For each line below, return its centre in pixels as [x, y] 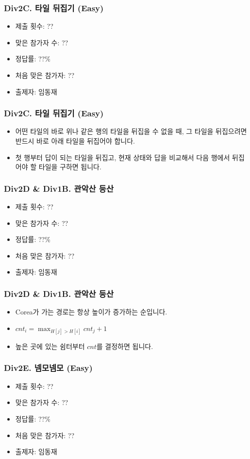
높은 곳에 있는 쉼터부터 [50, 346]
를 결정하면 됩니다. [125, 346]
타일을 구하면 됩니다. [70, 167]
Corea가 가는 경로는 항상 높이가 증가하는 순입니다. [91, 312]
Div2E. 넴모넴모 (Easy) [48, 368]
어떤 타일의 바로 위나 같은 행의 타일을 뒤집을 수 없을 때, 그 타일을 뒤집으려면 [131, 131]
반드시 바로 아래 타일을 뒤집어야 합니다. [75, 141]
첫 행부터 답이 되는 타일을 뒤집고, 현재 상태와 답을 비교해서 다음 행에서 [123, 157]
